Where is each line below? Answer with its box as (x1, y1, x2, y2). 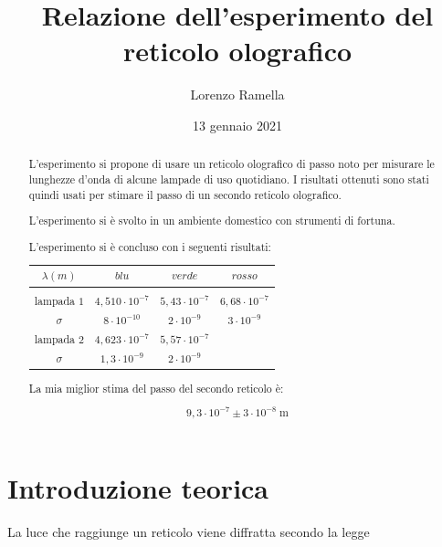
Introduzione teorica (7, 469, 269, 507)
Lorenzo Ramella (190, 85, 285, 104)
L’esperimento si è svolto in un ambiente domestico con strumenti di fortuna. (28, 213, 395, 228)
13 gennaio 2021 (193, 115, 282, 134)
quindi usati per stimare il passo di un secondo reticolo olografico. (28, 186, 342, 202)
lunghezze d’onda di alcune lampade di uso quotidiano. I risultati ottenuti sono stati (28, 171, 429, 186)
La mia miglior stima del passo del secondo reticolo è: (28, 380, 284, 395)
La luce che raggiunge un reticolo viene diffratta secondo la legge (7, 522, 370, 542)
